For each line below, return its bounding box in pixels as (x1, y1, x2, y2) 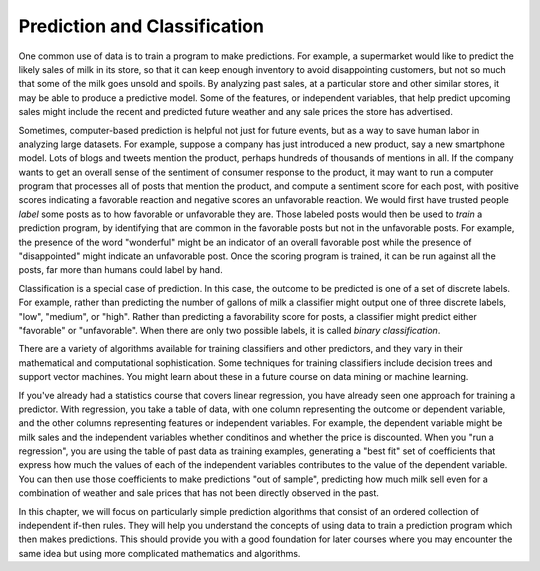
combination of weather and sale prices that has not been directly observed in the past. (18, 487, 380, 499)
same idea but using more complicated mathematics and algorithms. (18, 547, 301, 559)
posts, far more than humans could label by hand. (18, 264, 224, 276)
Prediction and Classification (18, 15, 265, 37)
